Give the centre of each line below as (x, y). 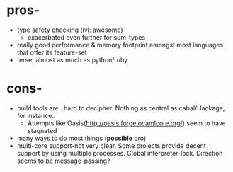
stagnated (42, 130)
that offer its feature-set (52, 52)
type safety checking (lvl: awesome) (70, 30)
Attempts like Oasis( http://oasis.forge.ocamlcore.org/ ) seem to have (126, 123)
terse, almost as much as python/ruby (72, 59)
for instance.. (36, 115)
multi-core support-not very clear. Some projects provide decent (111, 145)
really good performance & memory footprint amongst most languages (120, 45)
